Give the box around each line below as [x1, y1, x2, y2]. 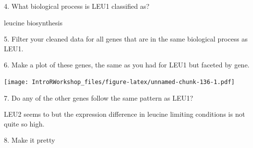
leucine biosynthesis [4, 17, 63, 27]
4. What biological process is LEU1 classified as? [4, 1, 149, 11]
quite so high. [4, 118, 44, 128]
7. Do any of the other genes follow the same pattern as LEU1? [4, 92, 193, 103]
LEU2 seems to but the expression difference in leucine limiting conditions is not [4, 109, 245, 119]
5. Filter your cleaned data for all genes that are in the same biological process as [4, 34, 248, 44]
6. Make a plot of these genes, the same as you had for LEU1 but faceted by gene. [4, 60, 250, 70]
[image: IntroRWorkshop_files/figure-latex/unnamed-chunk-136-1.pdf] [4, 78, 235, 85]
